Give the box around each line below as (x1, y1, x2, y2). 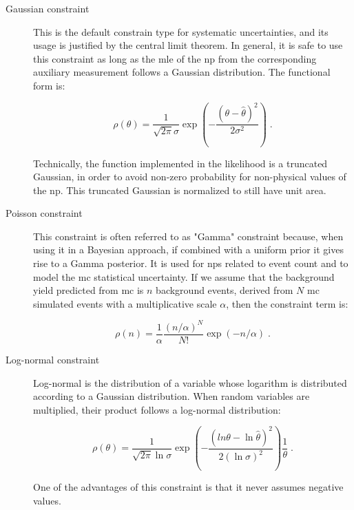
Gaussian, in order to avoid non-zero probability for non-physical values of (33, 169, 346, 184)
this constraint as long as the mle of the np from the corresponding (33, 51, 317, 65)
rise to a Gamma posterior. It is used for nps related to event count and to (33, 256, 348, 270)
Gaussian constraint (6, 1, 90, 15)
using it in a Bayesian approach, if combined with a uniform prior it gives (33, 242, 344, 257)
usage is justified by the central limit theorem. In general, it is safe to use (33, 38, 343, 52)
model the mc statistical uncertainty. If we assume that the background (33, 269, 335, 284)
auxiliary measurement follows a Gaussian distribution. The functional (33, 65, 331, 79)
